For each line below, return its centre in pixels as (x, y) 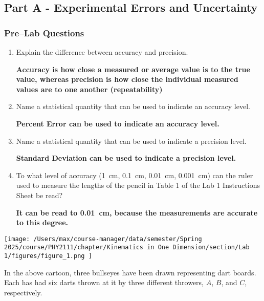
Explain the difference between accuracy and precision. (102, 52)
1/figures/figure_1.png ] (48, 256)
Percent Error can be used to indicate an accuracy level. (118, 123)
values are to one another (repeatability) (89, 89)
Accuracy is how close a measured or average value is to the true (133, 69)
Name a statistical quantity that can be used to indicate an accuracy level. (133, 106)
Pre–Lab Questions (44, 33)
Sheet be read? (39, 195)
